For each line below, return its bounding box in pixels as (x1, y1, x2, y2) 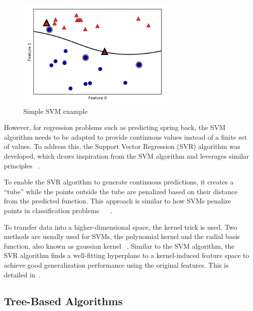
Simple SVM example (23, 106, 88, 116)
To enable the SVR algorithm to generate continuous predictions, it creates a (4, 177, 234, 187)
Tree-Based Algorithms (4, 293, 123, 308)
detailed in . (4, 269, 41, 279)
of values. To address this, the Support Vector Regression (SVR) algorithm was (4, 141, 240, 151)
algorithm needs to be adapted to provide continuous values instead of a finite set (4, 131, 247, 142)
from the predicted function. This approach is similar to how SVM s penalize (4, 196, 231, 206)
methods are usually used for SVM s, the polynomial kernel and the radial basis (4, 231, 240, 241)
